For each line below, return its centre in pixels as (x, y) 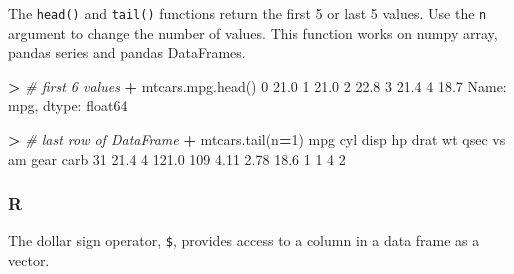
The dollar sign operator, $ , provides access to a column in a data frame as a (244, 240)
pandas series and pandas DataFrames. (127, 52)
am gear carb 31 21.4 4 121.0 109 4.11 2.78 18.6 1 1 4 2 (177, 158)
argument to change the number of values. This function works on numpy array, (253, 32)
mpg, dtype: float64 (68, 105)
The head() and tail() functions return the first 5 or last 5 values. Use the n (247, 13)
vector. (29, 260)
